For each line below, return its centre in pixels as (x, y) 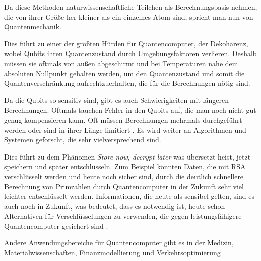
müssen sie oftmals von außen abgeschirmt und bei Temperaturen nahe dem (121, 63)
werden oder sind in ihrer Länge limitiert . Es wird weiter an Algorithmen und (125, 129)
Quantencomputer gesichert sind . (56, 225)
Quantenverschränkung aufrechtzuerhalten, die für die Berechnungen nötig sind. (127, 83)
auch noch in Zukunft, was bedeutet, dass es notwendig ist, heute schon (115, 206)
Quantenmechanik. (33, 27)
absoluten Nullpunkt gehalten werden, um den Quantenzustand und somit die (124, 73)
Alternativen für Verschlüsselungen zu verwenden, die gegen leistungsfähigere (123, 216)
